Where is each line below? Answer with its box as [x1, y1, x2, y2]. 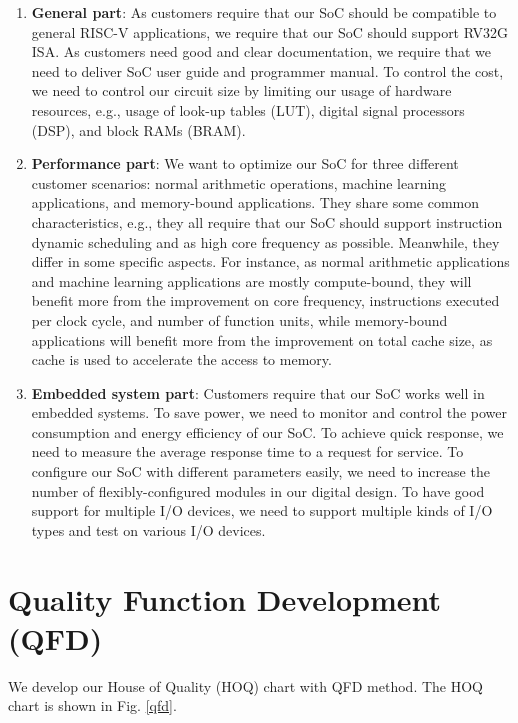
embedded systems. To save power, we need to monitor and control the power [31, 402, 508, 423]
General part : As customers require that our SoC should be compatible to [31, 2, 497, 22]
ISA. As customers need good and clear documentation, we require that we [31, 41, 492, 62]
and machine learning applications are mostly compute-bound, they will [31, 270, 472, 291]
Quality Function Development [8, 578, 442, 619]
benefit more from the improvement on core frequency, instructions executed [31, 290, 500, 311]
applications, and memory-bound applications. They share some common [31, 192, 480, 213]
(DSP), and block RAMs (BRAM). [31, 119, 246, 140]
